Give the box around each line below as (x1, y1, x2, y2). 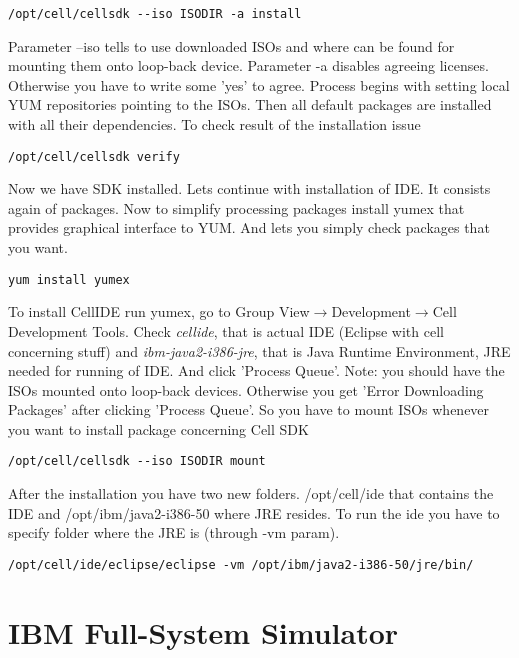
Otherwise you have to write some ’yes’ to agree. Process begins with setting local (8, 74, 510, 95)
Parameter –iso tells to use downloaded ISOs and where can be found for (8, 35, 455, 56)
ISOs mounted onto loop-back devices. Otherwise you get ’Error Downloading (8, 379, 484, 400)
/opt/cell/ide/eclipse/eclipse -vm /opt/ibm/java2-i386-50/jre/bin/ (8, 557, 474, 572)
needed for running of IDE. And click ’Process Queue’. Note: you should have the (8, 360, 505, 381)
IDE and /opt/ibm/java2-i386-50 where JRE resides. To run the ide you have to (8, 502, 500, 523)
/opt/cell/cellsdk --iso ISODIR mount (8, 454, 266, 469)
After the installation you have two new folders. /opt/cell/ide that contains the (8, 483, 494, 504)
